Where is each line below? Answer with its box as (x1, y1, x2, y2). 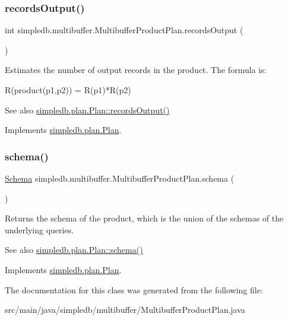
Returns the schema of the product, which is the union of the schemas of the (5, 212, 284, 224)
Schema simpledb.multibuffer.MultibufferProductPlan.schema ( (5, 172, 235, 184)
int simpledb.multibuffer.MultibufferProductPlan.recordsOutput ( (5, 24, 243, 36)
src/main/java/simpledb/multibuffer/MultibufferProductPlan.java (5, 303, 245, 316)
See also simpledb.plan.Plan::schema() (5, 243, 143, 256)
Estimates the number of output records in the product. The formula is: (5, 64, 267, 76)
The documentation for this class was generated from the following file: (5, 283, 263, 296)
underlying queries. (5, 223, 74, 236)
